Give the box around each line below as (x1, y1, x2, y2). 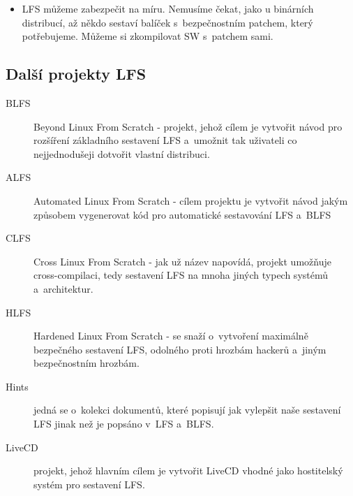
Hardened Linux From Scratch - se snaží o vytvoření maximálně (33, 328, 308, 343)
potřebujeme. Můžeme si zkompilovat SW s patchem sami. (22, 29, 273, 43)
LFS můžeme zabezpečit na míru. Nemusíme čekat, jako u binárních (22, 1, 314, 15)
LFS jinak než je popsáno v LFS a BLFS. (33, 416, 214, 431)
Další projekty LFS (6, 63, 147, 85)
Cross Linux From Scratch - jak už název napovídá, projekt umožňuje (33, 254, 331, 268)
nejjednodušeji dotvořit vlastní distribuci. (33, 146, 210, 161)
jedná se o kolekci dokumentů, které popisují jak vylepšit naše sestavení (33, 402, 341, 417)
